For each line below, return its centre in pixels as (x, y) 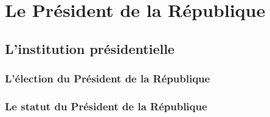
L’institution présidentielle (90, 48)
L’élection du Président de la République (108, 79)
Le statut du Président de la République (106, 106)
